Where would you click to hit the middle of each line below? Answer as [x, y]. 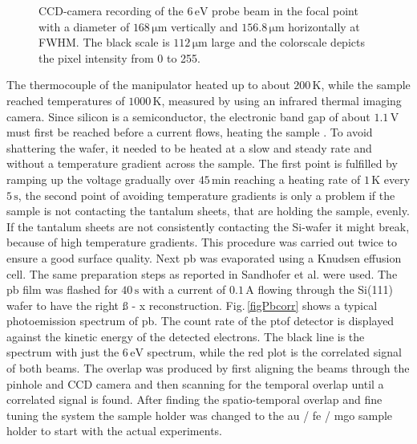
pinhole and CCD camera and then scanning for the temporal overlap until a [195, 383]
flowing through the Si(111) [325, 289]
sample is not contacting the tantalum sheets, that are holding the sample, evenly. [208, 211]
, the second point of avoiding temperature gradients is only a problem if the [206, 195]
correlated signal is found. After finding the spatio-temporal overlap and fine [194, 399]
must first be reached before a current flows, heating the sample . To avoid [190, 132]
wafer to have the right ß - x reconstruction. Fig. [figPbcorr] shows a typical [192, 305]
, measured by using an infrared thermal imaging [281, 100]
